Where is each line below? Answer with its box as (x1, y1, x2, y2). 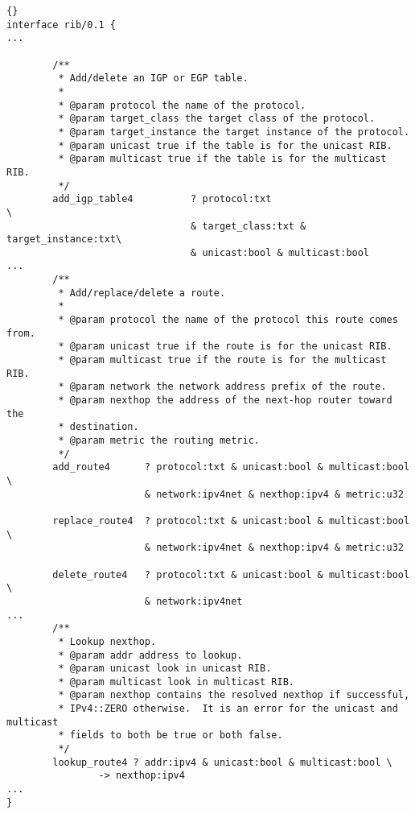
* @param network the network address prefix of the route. (58, 381, 387, 393)
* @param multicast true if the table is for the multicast (58, 153, 387, 165)
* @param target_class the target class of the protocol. (58, 113, 376, 125)
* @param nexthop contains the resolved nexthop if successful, (58, 689, 410, 701)
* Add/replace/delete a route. (58, 287, 226, 299)
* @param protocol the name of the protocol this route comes (58, 314, 398, 326)
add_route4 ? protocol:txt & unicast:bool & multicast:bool (52, 461, 410, 473)
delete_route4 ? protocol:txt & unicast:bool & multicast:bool (52, 568, 410, 581)
